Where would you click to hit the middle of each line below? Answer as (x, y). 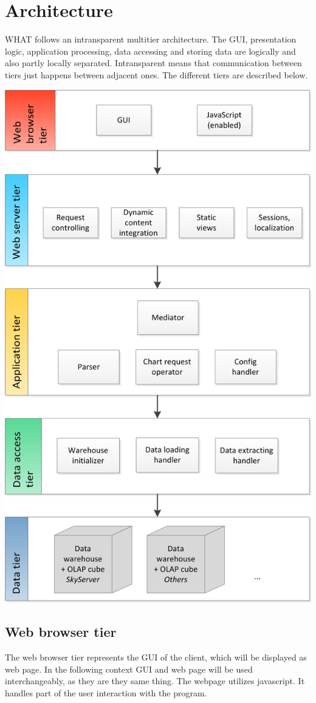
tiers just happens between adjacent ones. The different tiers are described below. (156, 74)
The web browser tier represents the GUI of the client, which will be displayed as (156, 657)
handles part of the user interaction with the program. (106, 692)
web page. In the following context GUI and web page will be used (129, 669)
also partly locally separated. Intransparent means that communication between (153, 63)
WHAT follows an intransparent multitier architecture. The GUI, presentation (151, 39)
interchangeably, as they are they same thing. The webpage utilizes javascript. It (155, 681)
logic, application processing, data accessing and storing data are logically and (150, 51)
